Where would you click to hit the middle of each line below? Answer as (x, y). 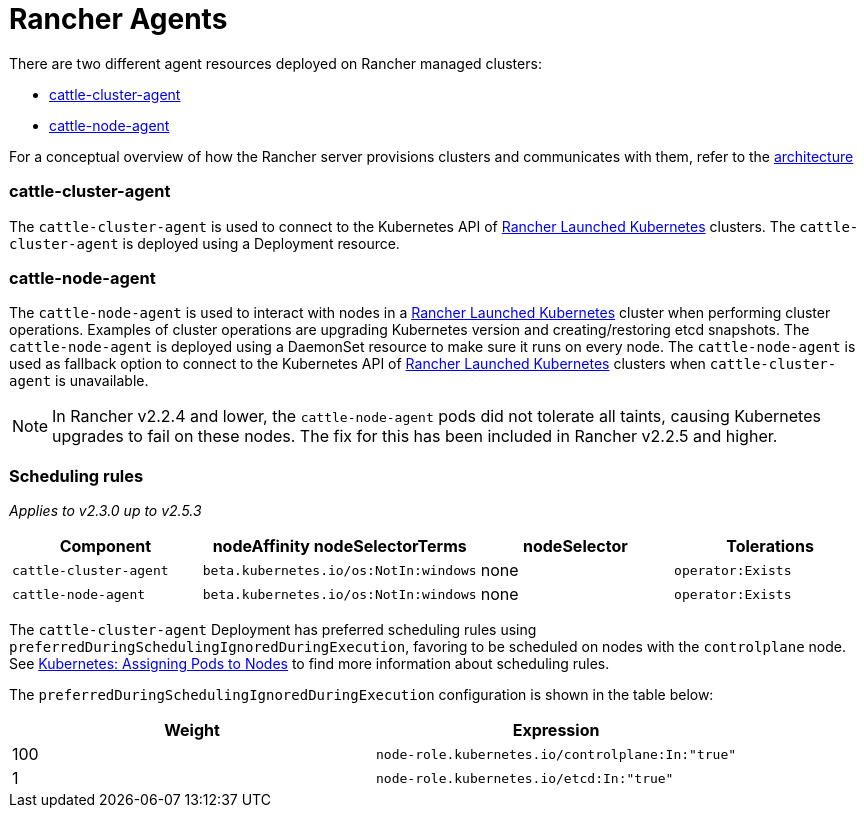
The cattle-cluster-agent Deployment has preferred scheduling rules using (273, 629)
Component (105, 546)
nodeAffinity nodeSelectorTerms (339, 546)
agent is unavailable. (79, 381)
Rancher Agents (118, 19)
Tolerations (770, 546)
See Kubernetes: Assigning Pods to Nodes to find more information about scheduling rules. (309, 663)
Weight (192, 730)
